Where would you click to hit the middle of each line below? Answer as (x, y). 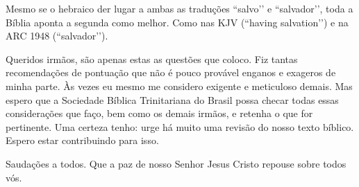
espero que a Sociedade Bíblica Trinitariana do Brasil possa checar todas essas (172, 99)
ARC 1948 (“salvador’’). (57, 36)
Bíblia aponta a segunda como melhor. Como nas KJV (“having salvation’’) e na (177, 22)
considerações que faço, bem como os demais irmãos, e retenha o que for (159, 113)
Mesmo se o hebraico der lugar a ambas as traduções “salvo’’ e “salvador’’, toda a (179, 8)
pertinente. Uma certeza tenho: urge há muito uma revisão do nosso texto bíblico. (180, 126)
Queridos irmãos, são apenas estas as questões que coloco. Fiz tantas (152, 59)
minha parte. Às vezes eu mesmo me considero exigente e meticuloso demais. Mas (179, 86)
